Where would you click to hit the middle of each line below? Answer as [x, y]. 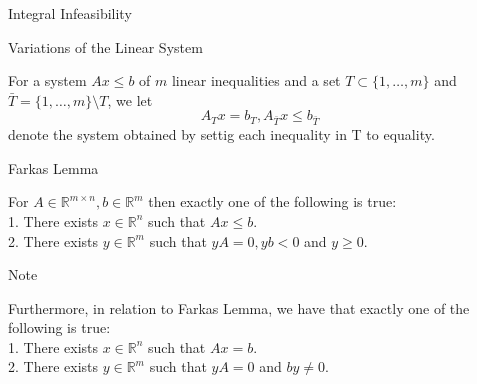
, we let [130, 99]
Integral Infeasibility [70, 13]
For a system [47, 80]
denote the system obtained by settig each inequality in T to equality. [221, 134]
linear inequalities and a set [256, 80]
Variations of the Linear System [105, 46]
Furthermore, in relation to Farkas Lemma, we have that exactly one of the [239, 307]
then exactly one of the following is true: [272, 201]
